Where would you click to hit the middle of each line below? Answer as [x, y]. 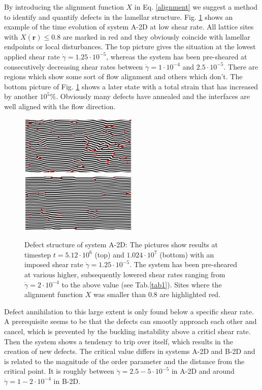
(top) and [109, 254]
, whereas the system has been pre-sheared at [177, 56]
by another [21, 96]
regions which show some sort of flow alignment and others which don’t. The [123, 76]
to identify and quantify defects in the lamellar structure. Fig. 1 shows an [119, 17]
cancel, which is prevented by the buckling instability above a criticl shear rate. [127, 331]
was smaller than [120, 294]
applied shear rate [32, 56]
